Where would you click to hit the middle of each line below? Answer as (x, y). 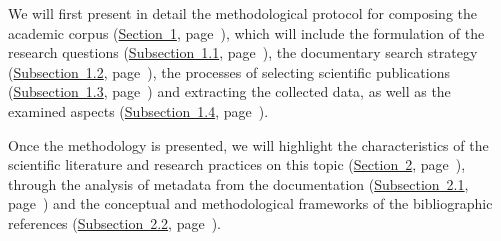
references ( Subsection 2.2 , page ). (114, 222)
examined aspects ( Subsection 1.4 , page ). (138, 110)
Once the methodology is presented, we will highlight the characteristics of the (248, 144)
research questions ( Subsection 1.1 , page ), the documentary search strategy (243, 52)
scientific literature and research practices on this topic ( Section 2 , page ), (237, 164)
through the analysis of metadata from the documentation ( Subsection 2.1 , (238, 183)
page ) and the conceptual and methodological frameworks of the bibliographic (250, 203)
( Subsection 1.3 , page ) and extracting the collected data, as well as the (229, 91)
